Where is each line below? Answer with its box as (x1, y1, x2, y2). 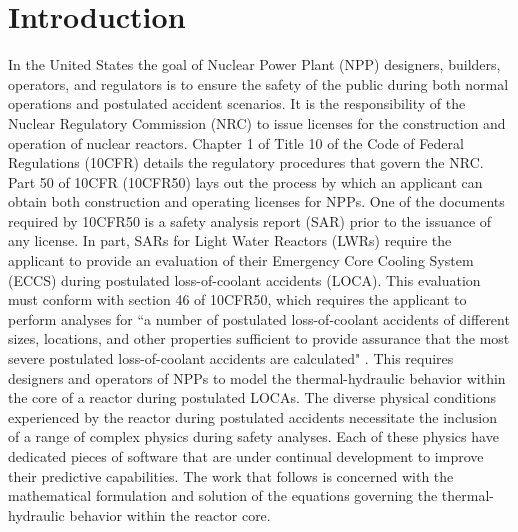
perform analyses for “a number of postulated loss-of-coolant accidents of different (8, 308, 510, 329)
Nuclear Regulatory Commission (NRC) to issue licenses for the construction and (8, 112, 506, 133)
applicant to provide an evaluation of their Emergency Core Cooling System (8, 250, 474, 271)
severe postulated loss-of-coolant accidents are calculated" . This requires (8, 348, 454, 369)
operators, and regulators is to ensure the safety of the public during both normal (8, 73, 509, 94)
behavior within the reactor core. (69, 504, 271, 525)
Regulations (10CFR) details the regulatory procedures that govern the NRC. (8, 152, 484, 173)
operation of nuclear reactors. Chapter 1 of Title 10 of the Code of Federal (8, 132, 464, 153)
